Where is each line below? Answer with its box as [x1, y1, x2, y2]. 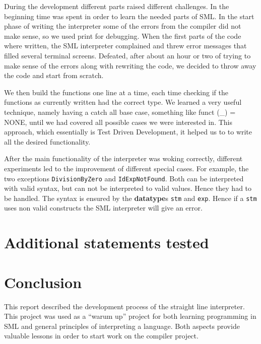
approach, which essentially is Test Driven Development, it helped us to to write [4, 126, 252, 137]
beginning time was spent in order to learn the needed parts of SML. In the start [4, 11, 254, 21]
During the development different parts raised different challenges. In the [4, 1, 229, 11]
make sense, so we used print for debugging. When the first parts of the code [4, 30, 241, 41]
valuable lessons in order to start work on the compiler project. [4, 330, 199, 341]
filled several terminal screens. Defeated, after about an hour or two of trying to [4, 50, 251, 60]
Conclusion [4, 271, 82, 292]
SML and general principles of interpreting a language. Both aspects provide [4, 320, 240, 331]
